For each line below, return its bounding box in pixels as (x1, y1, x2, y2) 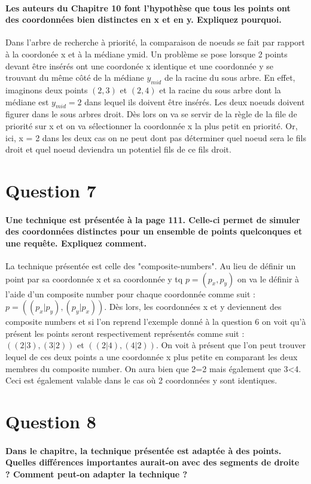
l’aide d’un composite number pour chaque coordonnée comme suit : (5, 287, 255, 300)
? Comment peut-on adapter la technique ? (5, 468, 187, 480)
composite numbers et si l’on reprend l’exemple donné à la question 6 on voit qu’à (5, 315, 306, 328)
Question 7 (5, 178, 96, 202)
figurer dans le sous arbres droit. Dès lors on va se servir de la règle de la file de (5, 108, 297, 120)
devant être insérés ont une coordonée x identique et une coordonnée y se (5, 59, 273, 72)
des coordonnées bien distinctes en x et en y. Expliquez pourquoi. (5, 13, 282, 26)
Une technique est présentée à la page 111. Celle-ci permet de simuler (5, 213, 300, 226)
